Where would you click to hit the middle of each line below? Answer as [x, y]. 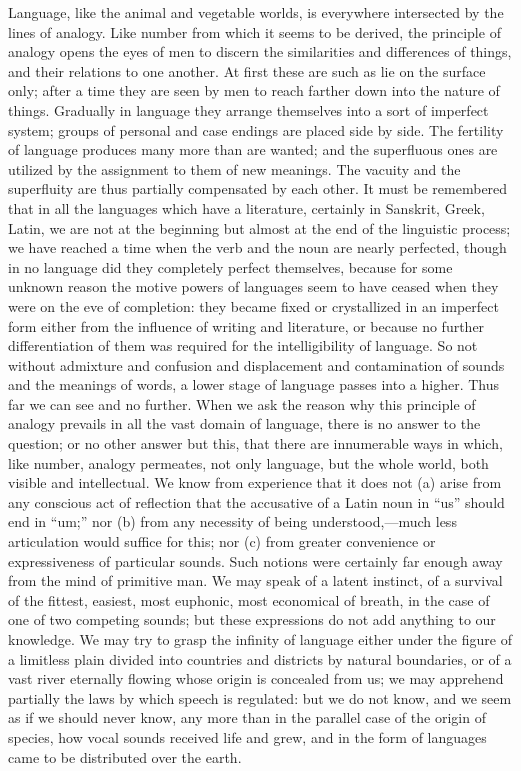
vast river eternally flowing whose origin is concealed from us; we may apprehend [256, 678]
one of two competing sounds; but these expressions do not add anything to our [252, 619]
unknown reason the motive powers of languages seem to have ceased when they [253, 286]
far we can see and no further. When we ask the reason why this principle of [242, 403]
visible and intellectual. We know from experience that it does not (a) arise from [255, 482]
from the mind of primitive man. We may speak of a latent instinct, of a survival [255, 580]
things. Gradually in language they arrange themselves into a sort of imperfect [248, 109]
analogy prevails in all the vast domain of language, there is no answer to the [244, 423]
